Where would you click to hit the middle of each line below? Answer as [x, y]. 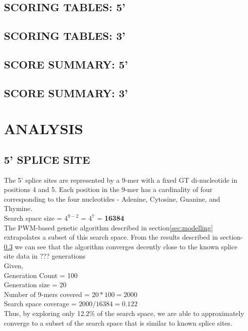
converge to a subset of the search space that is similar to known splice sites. [118, 322]
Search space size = [33, 218]
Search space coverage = [40, 304]
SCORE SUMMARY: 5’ [66, 64]
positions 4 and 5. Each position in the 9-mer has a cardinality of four [108, 189]
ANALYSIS [44, 129]
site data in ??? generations [45, 256]
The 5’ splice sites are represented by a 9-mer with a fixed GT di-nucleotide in [121, 180]
